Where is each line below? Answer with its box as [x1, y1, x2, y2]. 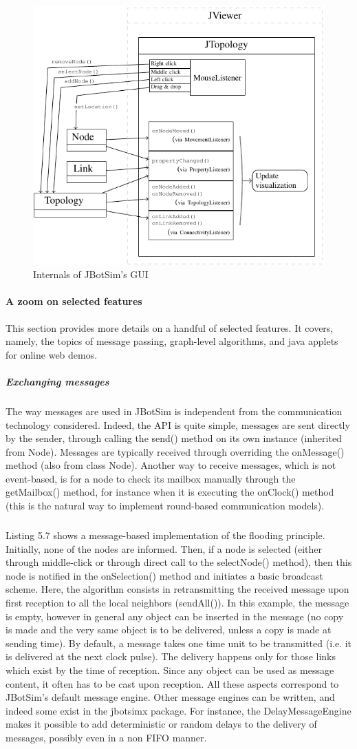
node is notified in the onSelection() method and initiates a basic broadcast [6, 568, 323, 582]
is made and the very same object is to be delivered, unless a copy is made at [6, 622, 332, 637]
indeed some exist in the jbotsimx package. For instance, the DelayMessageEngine [6, 703, 351, 717]
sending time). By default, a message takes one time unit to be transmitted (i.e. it [6, 635, 352, 650]
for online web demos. [6, 347, 98, 361]
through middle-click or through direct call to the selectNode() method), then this [6, 555, 352, 569]
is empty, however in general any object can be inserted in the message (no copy [6, 609, 344, 623]
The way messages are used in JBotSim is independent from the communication [6, 403, 343, 418]
